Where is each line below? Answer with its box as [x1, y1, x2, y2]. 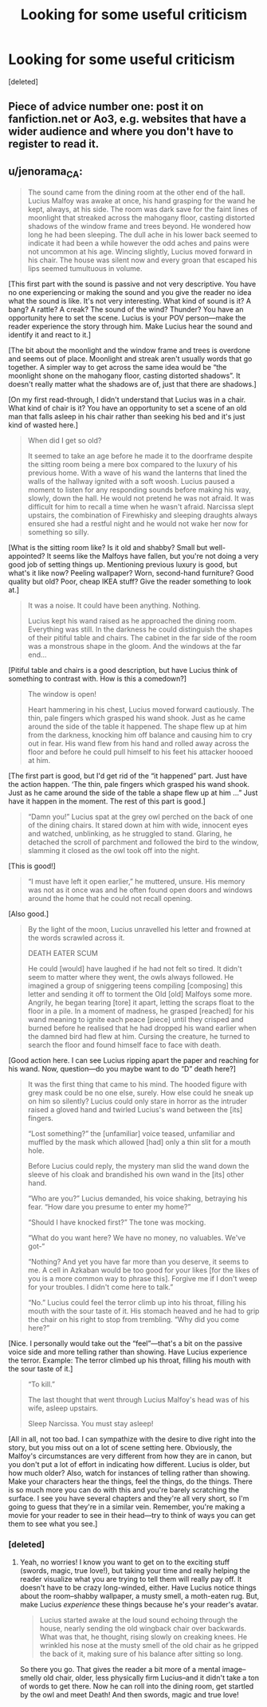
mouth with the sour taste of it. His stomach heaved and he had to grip [27, 1306, 260, 1316]
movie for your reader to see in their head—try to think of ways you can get [8, 1511, 256, 1520]
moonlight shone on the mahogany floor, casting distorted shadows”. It [8, 371, 241, 380]
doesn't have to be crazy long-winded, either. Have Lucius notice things [19, 1583, 257, 1592]
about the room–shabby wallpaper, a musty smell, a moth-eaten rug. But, [19, 1591, 260, 1600]
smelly [19, 1673, 42, 1682]
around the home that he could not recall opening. [27, 894, 193, 903]
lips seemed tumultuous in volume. [27, 264, 143, 273]
